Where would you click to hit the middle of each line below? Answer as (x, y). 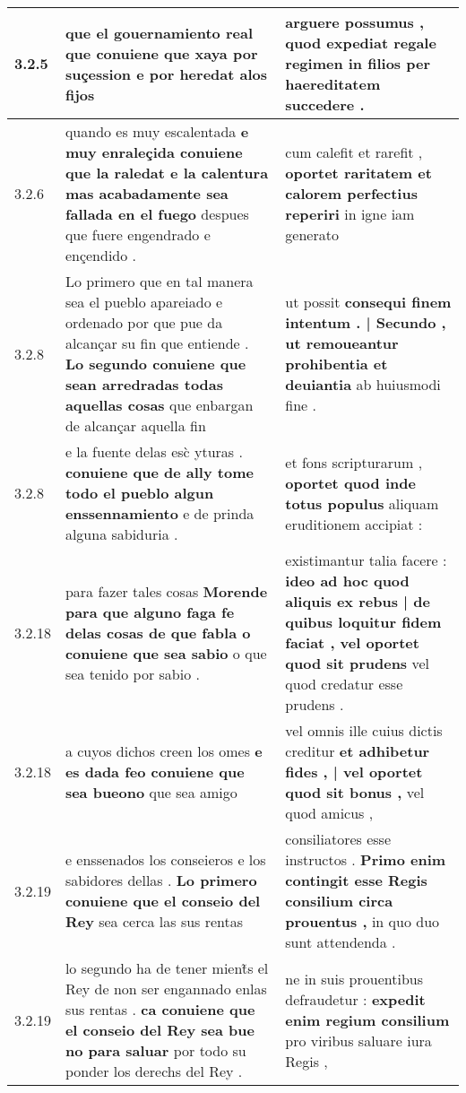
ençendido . (101, 255)
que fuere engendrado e (138, 234)
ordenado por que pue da (144, 322)
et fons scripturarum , (354, 462)
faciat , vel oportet (352, 642)
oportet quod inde (350, 482)
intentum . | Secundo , (366, 322)
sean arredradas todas (144, 384)
